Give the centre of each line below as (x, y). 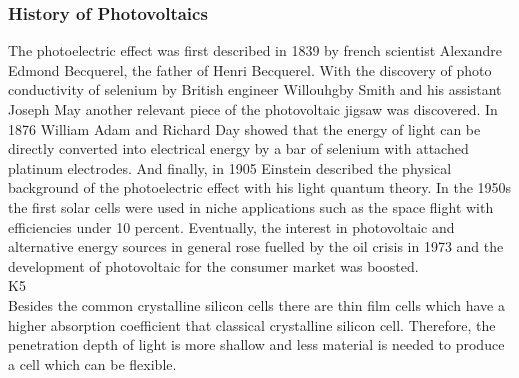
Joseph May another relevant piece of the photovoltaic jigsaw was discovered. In (253, 109)
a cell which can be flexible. (92, 363)
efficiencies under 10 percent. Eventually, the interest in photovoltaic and (231, 226)
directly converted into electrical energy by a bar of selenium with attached (238, 148)
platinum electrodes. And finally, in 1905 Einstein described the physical (230, 167)
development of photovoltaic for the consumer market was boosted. (213, 265)
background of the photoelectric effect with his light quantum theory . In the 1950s (260, 187)
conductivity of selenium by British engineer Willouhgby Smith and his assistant (255, 89)
